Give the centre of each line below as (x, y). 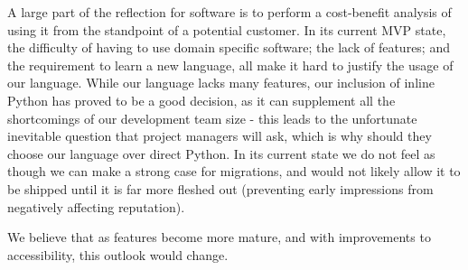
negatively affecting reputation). (96, 206)
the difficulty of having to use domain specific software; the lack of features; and (229, 47)
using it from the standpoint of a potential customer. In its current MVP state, (227, 29)
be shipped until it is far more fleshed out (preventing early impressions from (220, 188)
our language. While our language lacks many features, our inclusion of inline (221, 83)
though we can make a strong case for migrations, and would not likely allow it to (234, 171)
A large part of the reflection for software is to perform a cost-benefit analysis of (229, 12)
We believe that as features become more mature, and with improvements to (219, 237)
